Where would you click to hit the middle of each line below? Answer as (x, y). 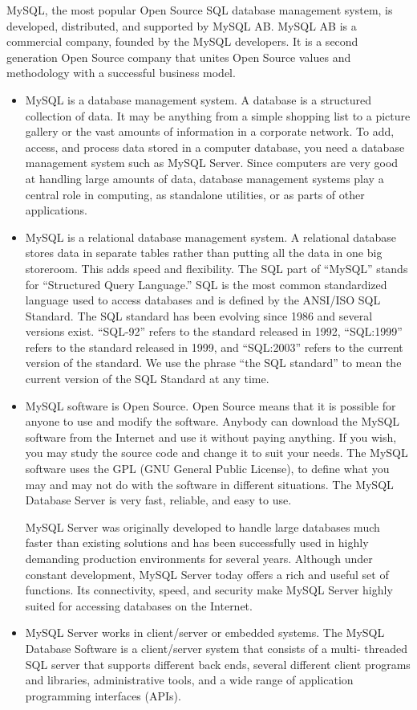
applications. (56, 210)
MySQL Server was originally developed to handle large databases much (202, 526)
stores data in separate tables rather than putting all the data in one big (204, 253)
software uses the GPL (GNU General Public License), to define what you (207, 469)
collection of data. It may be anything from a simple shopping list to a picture (218, 115)
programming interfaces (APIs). (103, 695)
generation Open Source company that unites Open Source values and (179, 57)
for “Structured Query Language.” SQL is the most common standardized (206, 284)
